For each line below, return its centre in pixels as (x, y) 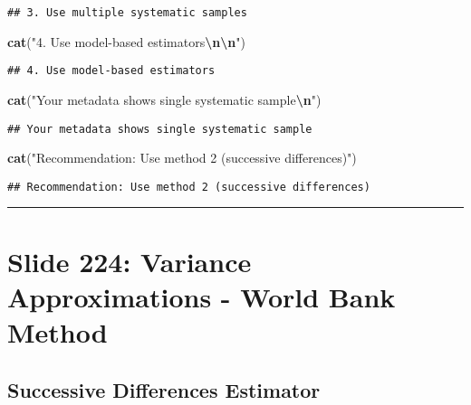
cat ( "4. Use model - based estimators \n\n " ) (126, 41)
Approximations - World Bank (202, 296)
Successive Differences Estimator (164, 389)
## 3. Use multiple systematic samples (127, 13)
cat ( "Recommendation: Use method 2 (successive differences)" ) (182, 158)
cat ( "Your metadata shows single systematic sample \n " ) (164, 99)
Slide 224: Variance (130, 261)
